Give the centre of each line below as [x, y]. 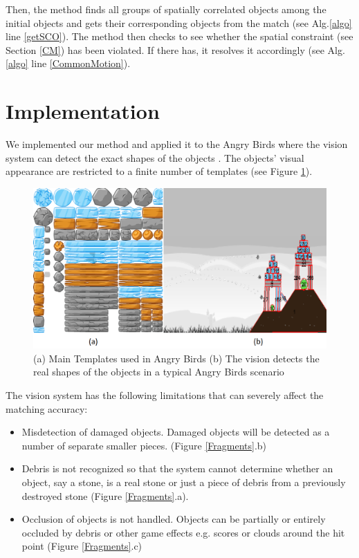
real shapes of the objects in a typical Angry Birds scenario [159, 372]
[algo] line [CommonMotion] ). [68, 63]
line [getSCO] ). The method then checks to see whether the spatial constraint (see [179, 36]
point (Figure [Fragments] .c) [82, 546]
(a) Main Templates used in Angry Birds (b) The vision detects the [176, 358]
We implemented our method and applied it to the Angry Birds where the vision [177, 144]
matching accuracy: [47, 408]
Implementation [83, 111]
